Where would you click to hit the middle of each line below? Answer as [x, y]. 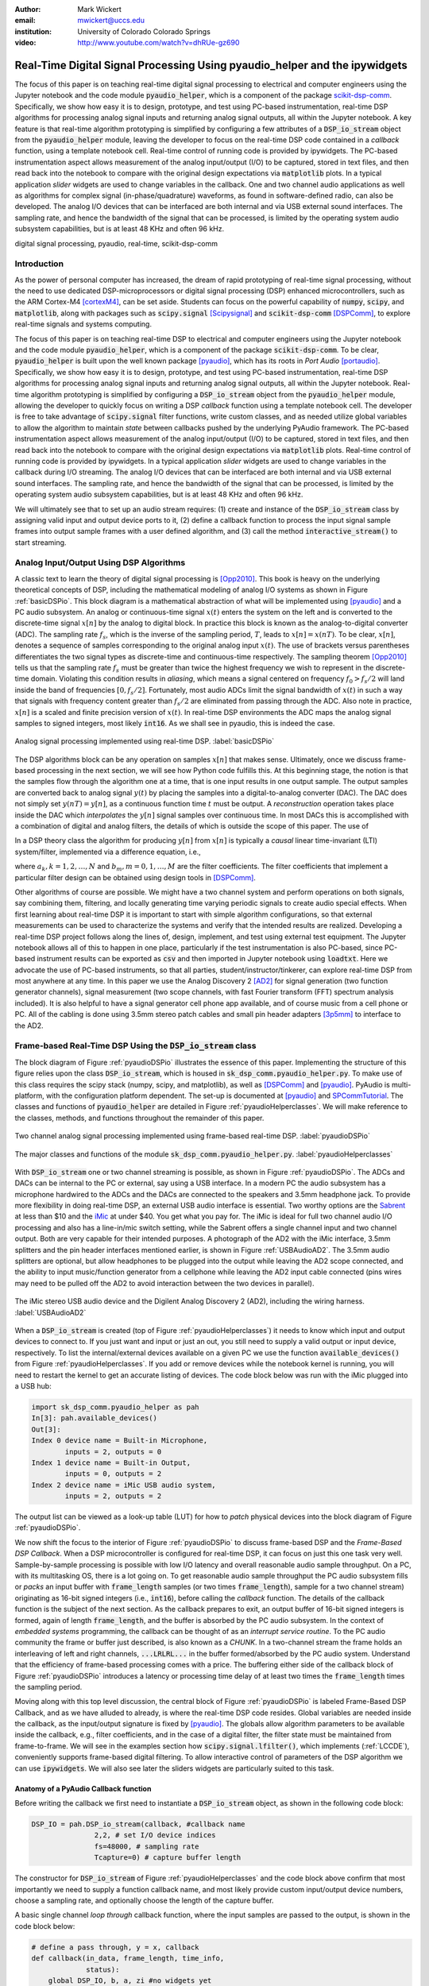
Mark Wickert [100, 9]
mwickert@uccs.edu [111, 21]
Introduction [39, 264]
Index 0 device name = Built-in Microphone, [120, 1441]
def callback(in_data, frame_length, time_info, [128, 1959]
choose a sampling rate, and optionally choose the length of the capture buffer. [144, 1900]
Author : [28, 9]
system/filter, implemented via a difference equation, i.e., [108, 852]
